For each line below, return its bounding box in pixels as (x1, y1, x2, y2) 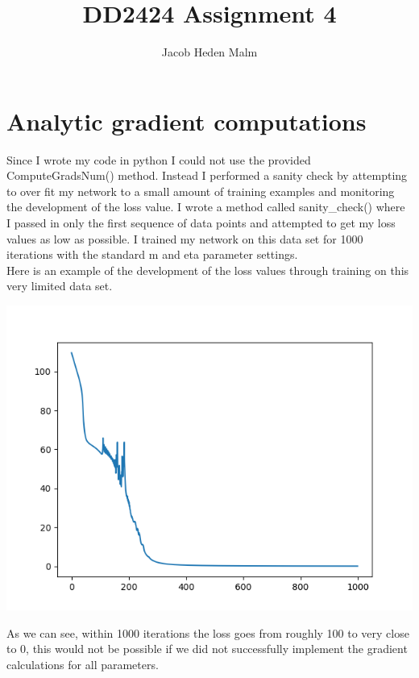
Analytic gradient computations (6, 104, 367, 137)
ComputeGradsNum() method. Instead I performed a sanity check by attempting (6, 167, 408, 184)
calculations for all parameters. (6, 655, 159, 672)
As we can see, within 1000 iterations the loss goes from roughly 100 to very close (6, 624, 409, 641)
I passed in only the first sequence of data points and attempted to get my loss (6, 214, 396, 231)
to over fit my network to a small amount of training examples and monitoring (6, 182, 395, 199)
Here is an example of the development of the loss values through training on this (6, 261, 409, 278)
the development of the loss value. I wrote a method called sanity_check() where (6, 198, 405, 215)
